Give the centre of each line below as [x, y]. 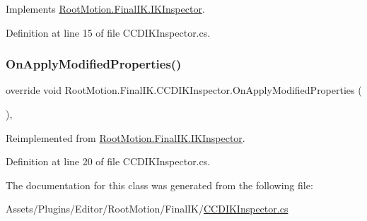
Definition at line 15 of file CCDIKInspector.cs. [108, 32]
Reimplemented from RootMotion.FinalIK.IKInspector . [126, 137]
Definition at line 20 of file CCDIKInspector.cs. [108, 161]
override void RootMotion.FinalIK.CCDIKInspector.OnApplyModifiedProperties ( [184, 90]
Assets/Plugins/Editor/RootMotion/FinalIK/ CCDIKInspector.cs [147, 209]
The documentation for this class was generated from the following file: [159, 185]
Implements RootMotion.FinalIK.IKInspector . [105, 8]
